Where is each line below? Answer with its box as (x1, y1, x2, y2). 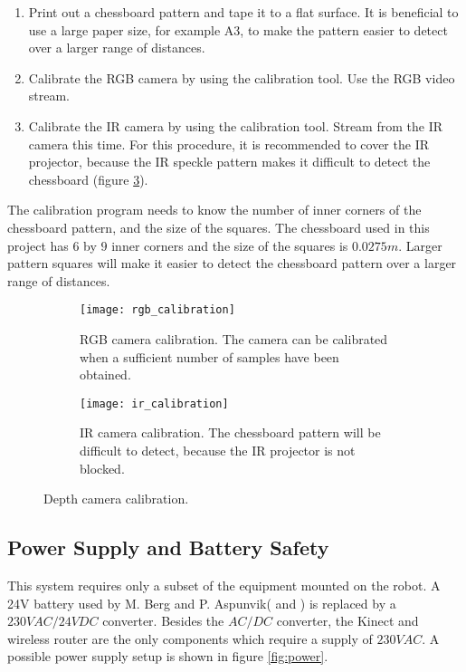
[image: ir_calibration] (80, 397, 229, 410)
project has (7, 235, 69, 254)
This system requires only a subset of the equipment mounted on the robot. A (7, 575, 441, 594)
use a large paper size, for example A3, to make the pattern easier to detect (28, 20, 448, 39)
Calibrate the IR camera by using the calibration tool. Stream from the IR (28, 116, 443, 135)
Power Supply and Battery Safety (7, 533, 329, 562)
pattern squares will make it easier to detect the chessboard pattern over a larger (7, 254, 457, 273)
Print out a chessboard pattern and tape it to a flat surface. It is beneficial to (28, 3, 459, 21)
